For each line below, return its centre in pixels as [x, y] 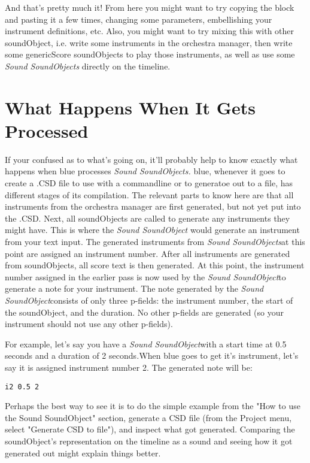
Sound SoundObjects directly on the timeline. [88, 66]
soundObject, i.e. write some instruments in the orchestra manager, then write [149, 42]
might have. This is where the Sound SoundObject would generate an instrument [152, 230]
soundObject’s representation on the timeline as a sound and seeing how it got [149, 441]
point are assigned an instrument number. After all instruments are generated [148, 253]
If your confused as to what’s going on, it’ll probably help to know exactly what [151, 159]
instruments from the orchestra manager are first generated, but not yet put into [153, 206]
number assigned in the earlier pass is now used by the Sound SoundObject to [145, 276]
